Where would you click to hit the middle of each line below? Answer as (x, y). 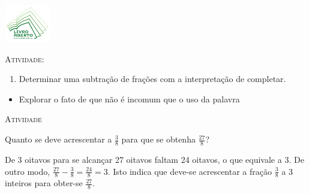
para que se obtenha (158, 139)
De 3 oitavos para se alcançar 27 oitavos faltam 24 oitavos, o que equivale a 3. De (154, 159)
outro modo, (28, 171)
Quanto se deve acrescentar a (58, 139)
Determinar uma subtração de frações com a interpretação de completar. (152, 79)
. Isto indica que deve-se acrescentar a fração (190, 171)
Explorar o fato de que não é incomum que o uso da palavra (129, 98)
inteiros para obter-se (44, 183)
